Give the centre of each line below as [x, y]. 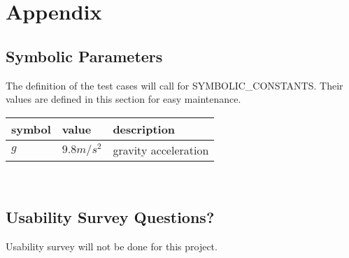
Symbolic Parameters [84, 56]
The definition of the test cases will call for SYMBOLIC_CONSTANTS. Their [174, 85]
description [144, 129]
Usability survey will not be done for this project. [112, 246]
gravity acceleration [161, 150]
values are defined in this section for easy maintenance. [123, 99]
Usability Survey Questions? [110, 216]
